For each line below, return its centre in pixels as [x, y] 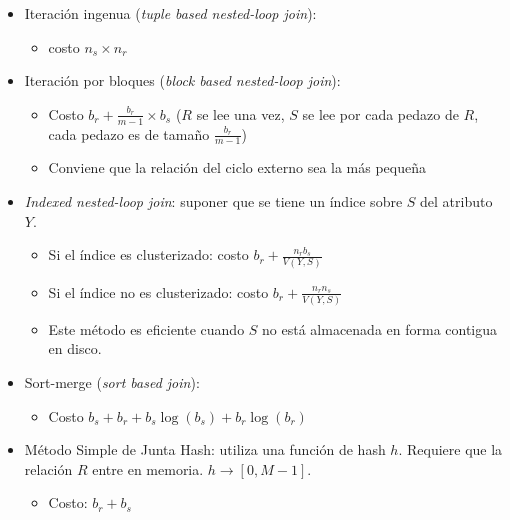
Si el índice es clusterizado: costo [148, 254]
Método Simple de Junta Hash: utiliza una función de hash [205, 449]
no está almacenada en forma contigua [380, 328]
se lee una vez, [240, 113]
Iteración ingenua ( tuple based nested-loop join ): [170, 13]
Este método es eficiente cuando [146, 328]
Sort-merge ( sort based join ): [112, 382]
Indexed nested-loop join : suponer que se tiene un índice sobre [213, 201]
